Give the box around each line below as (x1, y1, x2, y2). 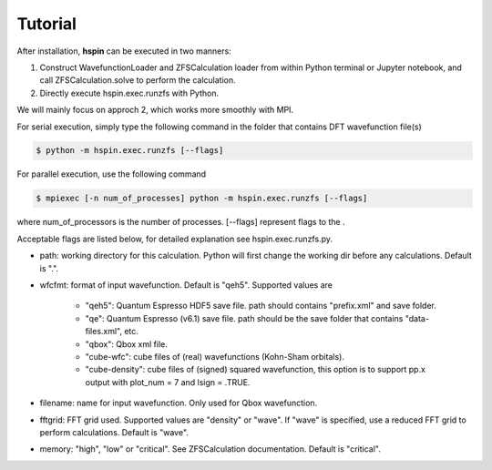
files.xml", (85, 326, 123, 337)
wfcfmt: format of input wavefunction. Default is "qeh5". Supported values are (39, 280, 333, 291)
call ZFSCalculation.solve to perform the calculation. (39, 75, 236, 86)
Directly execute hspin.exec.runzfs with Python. (39, 87, 219, 98)
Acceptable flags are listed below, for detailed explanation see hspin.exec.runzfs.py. (16, 233, 333, 244)
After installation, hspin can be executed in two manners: (16, 46, 231, 56)
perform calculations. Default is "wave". (39, 426, 189, 437)
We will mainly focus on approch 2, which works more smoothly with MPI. (16, 105, 294, 116)
